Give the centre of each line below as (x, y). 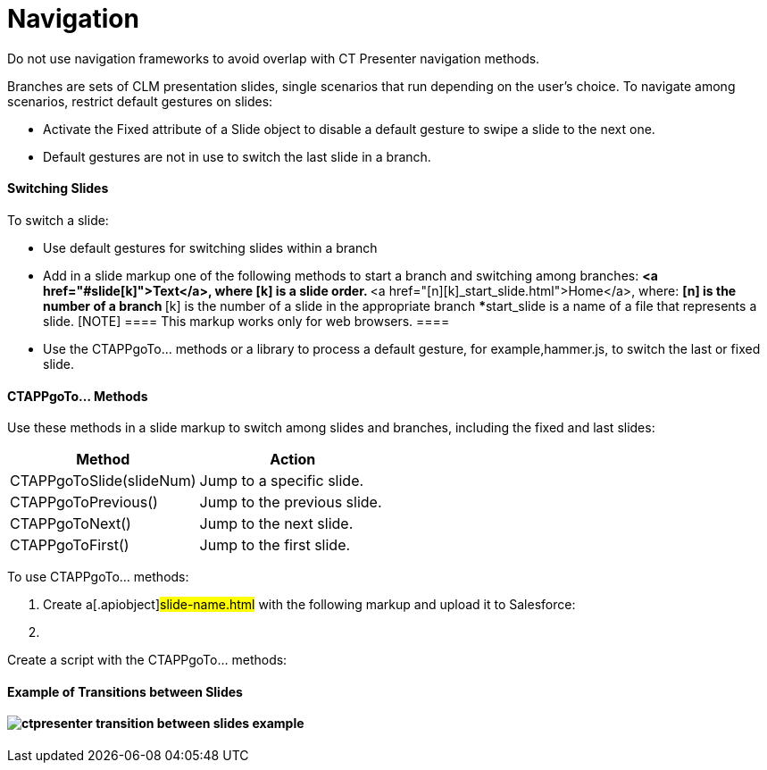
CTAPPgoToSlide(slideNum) (103, 481)
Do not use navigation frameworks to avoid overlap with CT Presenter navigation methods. (274, 58)
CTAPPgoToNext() (71, 524)
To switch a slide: (58, 220)
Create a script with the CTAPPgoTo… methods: (147, 660)
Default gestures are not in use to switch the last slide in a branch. (237, 156)
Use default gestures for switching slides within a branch (210, 247)
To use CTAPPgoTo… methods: (98, 577)
